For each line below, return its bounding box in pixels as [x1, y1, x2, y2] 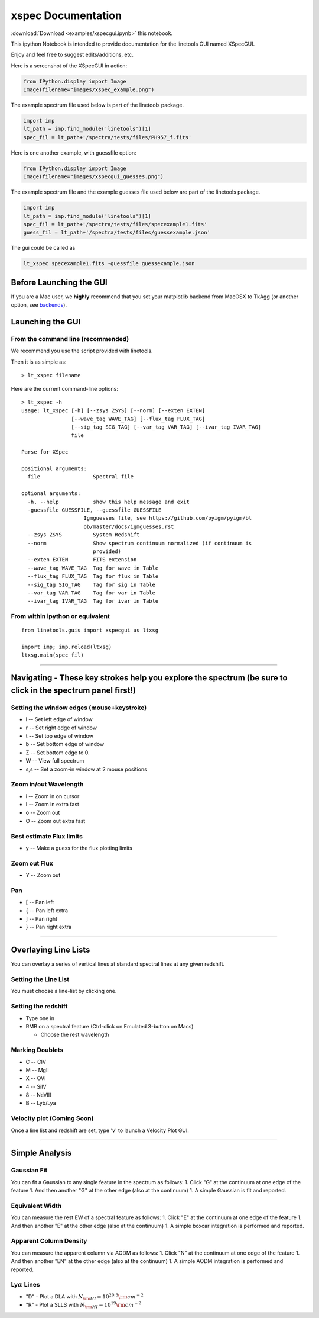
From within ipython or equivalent [11, 612, 110, 621]
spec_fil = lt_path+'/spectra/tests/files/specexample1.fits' [23, 221, 207, 227]
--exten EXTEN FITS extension [27, 557, 137, 563]
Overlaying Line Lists [11, 945, 90, 955]
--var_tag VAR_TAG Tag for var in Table [27, 589, 156, 596]
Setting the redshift [11, 1002, 68, 1011]
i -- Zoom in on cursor [25, 792, 80, 799]
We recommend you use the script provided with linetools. [11, 347, 153, 355]
